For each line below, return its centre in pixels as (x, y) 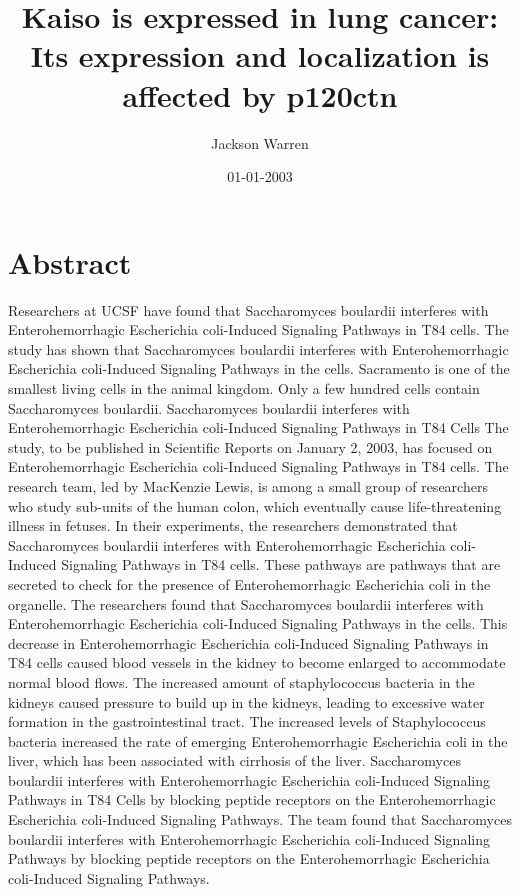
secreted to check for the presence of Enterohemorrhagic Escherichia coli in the (249, 583)
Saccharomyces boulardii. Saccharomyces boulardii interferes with (209, 407)
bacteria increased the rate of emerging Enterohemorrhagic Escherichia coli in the (258, 740)
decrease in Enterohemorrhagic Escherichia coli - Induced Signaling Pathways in (248, 642)
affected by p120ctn (260, 94)
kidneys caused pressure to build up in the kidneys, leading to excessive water (246, 701)
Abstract (70, 261)
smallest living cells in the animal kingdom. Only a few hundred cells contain (244, 388)
